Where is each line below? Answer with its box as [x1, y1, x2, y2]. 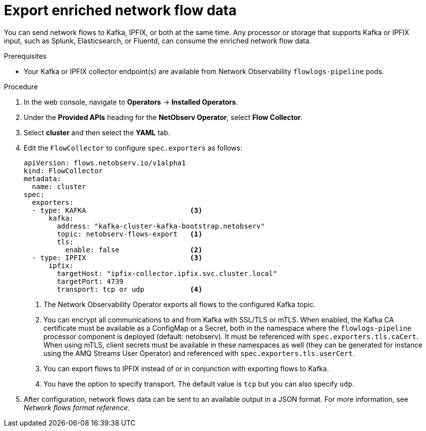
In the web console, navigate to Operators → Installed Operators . [24, 97, 238, 106]
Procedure [4, 82, 38, 91]
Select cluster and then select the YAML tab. [24, 128, 170, 137]
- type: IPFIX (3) [32, 253, 203, 262]
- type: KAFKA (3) [32, 206, 203, 214]
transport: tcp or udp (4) [57, 285, 203, 293]
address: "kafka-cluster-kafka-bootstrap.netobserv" [57, 222, 265, 230]
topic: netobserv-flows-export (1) [57, 230, 203, 238]
